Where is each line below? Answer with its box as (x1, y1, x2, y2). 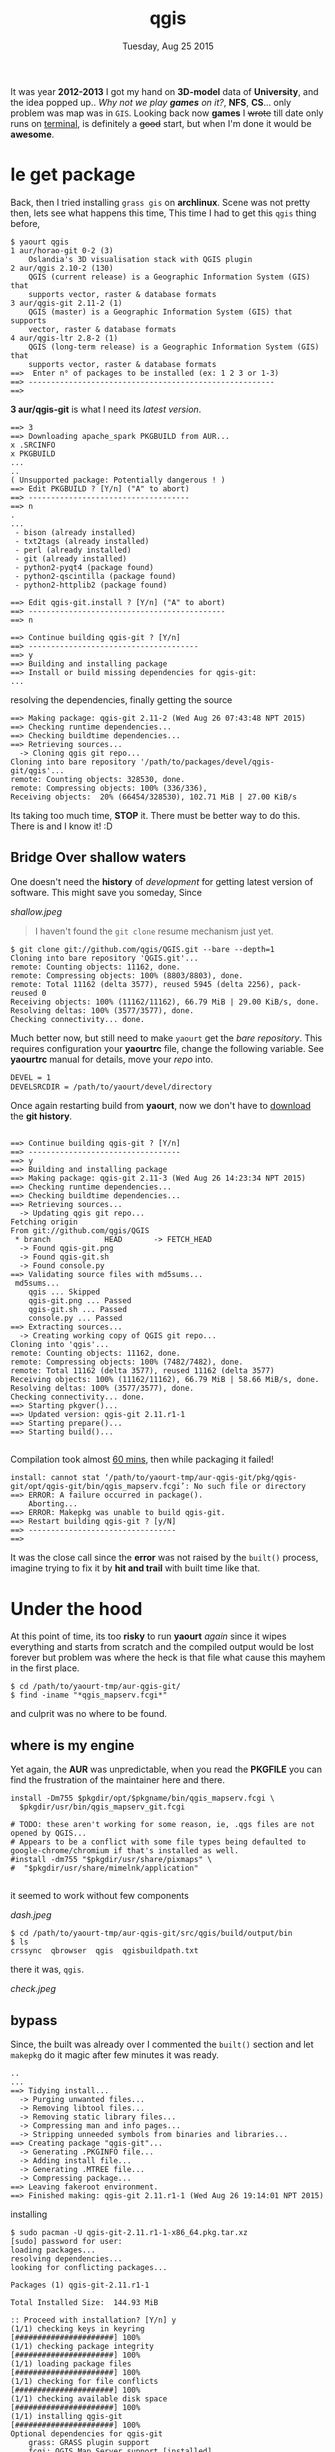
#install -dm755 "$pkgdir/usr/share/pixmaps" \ (10, 1855, 213, 1865)
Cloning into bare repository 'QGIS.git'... (10, 953, 199, 963)
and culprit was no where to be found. (10, 1708, 168, 1720)
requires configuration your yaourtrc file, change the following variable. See (10, 1042, 325, 1054)
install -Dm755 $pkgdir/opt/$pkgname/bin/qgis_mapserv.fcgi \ (10, 1793, 275, 1804)
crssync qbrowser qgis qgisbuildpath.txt (10, 1946, 199, 1956)
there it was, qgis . (10, 1963, 85, 1976)
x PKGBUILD (10, 448, 56, 459)
